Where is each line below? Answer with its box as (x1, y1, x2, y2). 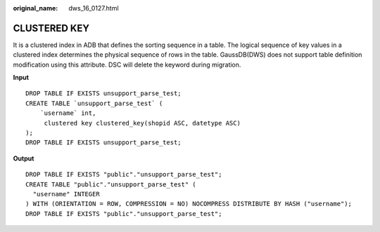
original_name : (13, 4, 58, 12)
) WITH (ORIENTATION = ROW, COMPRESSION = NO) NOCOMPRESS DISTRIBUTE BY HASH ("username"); (25, 200, 352, 208)
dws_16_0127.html (68, 4, 119, 12)
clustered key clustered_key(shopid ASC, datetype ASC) (44, 119, 241, 127)
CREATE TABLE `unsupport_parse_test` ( (25, 99, 163, 107)
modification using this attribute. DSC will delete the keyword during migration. (13, 60, 241, 69)
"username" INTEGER (32, 190, 100, 198)
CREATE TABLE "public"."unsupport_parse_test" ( (25, 180, 196, 189)
